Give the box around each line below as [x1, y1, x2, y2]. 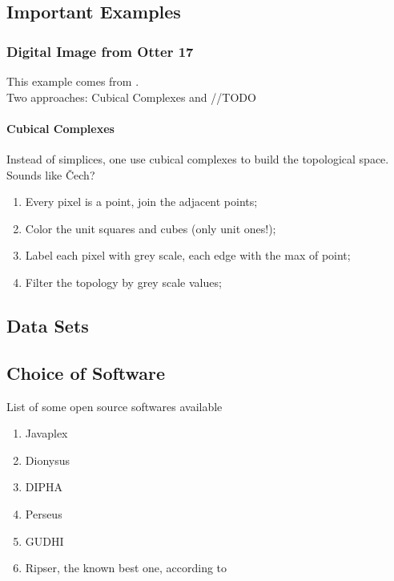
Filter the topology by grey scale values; [25, 273, 222, 290]
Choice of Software [6, 360, 166, 385]
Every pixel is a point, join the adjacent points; [25, 193, 258, 210]
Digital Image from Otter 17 [6, 41, 194, 61]
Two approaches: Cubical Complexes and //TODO [6, 88, 256, 105]
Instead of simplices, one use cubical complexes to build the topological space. [6, 150, 389, 167]
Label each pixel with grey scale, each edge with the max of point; [25, 247, 351, 264]
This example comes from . [6, 73, 139, 89]
